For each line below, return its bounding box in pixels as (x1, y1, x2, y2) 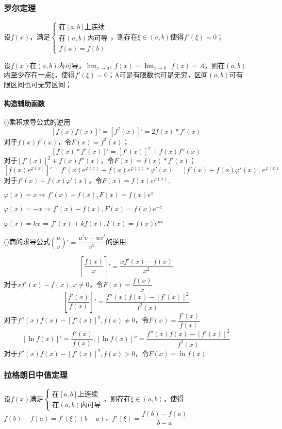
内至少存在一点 (4, 70, 51, 80)
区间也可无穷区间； (10, 79, 72, 89)
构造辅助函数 (4, 98, 45, 108)
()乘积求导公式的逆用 (4, 117, 70, 127)
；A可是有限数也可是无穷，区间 (107, 70, 208, 80)
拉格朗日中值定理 (4, 369, 67, 381)
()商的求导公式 (4, 236, 50, 247)
